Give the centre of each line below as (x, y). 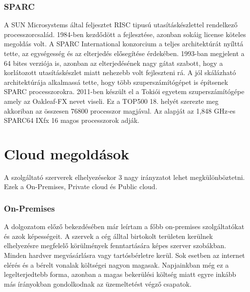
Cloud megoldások (67, 153)
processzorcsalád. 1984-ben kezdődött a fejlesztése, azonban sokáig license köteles (125, 34)
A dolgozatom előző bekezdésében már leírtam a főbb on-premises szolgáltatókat (124, 226)
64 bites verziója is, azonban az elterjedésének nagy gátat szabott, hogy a (114, 63)
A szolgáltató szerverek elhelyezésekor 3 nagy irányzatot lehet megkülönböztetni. (125, 177)
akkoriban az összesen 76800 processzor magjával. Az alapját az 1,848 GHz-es (120, 110)
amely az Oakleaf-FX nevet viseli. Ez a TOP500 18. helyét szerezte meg (111, 101)
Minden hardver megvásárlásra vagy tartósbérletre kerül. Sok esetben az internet (125, 255)
